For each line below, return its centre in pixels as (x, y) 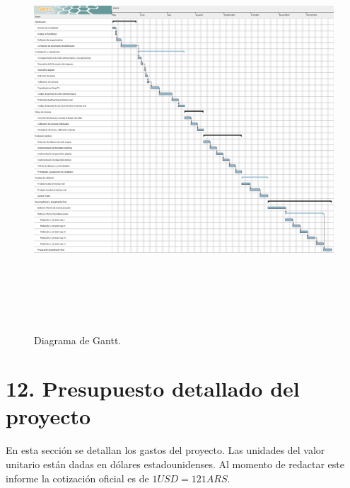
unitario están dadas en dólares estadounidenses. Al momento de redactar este (175, 464)
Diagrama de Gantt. (78, 340)
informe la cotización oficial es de (77, 478)
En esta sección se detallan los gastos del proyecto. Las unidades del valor (165, 450)
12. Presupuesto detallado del (153, 388)
